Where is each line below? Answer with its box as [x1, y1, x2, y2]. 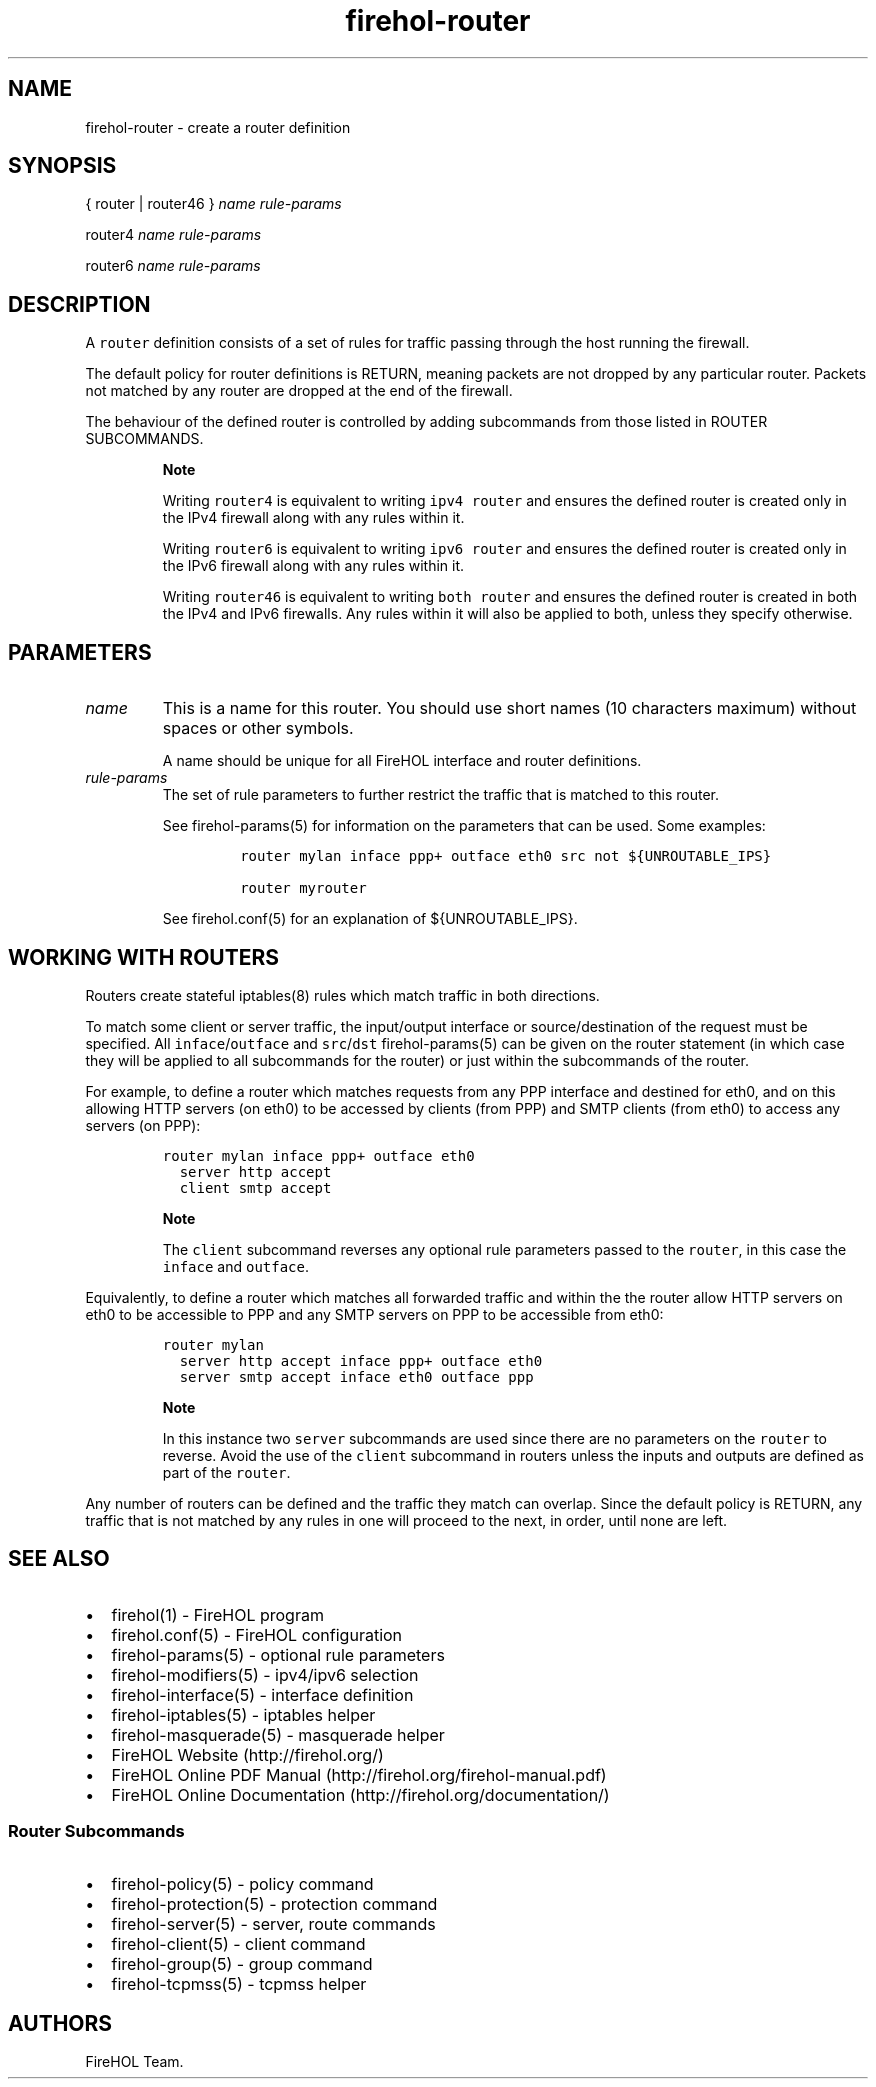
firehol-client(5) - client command [111, 1933, 366, 1954]
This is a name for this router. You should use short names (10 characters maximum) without [162, 698, 857, 719]
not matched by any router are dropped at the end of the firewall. [85, 382, 513, 400]
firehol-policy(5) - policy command [111, 1873, 374, 1894]
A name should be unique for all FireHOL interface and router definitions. [162, 752, 642, 770]
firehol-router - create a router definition [85, 118, 351, 136]
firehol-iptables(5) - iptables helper [111, 1704, 376, 1725]
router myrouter [240, 880, 367, 897]
